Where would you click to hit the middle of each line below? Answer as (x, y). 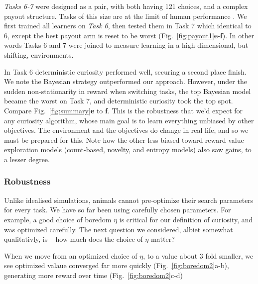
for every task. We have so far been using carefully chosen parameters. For (118, 210)
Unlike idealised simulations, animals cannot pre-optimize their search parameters (129, 200)
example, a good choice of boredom (58, 219)
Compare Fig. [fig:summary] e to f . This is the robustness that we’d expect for (124, 110)
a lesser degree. (27, 159)
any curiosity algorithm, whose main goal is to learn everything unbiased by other (129, 120)
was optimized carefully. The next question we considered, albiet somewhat (119, 229)
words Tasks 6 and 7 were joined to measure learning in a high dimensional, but (126, 45)
